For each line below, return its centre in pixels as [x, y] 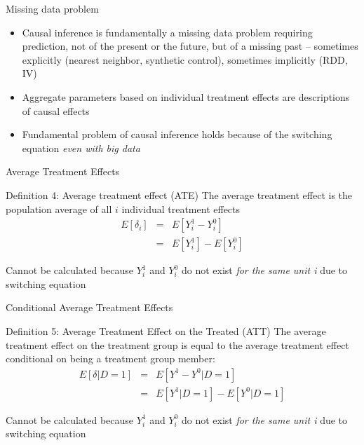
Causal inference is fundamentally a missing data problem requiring [167, 32]
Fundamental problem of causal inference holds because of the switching [177, 134]
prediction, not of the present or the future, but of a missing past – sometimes [190, 46]
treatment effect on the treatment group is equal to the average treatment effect [177, 344]
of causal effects [56, 110]
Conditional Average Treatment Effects [89, 307]
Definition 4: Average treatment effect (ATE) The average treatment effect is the [179, 194]
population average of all [59, 208]
